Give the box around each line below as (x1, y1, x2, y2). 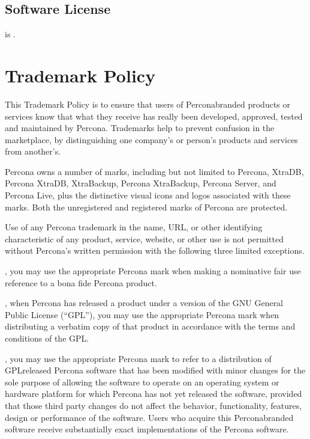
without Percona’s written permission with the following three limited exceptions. (5, 244, 305, 257)
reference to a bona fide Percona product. (5, 276, 157, 289)
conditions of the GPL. (5, 332, 89, 345)
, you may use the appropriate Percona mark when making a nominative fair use (5, 265, 301, 277)
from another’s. (5, 145, 61, 158)
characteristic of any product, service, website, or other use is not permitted (5, 232, 284, 245)
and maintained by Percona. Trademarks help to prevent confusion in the (5, 121, 275, 134)
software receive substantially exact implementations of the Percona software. (5, 423, 289, 435)
